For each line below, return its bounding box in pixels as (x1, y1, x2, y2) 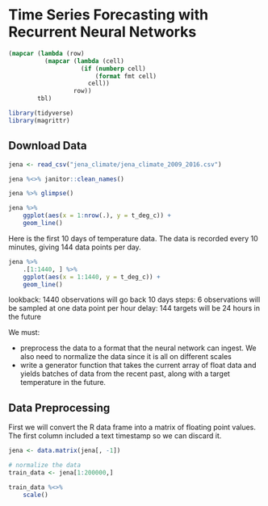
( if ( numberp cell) (80, 65, 147, 73)
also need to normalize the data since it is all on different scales (19, 352, 232, 362)
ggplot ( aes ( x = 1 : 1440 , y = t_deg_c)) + (23, 273, 161, 281)
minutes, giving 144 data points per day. (8, 242, 141, 252)
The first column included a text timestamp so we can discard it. (8, 431, 222, 441)
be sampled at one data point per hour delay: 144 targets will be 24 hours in (8, 303, 261, 313)
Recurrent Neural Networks (8, 23, 197, 41)
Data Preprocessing (8, 401, 111, 415)
